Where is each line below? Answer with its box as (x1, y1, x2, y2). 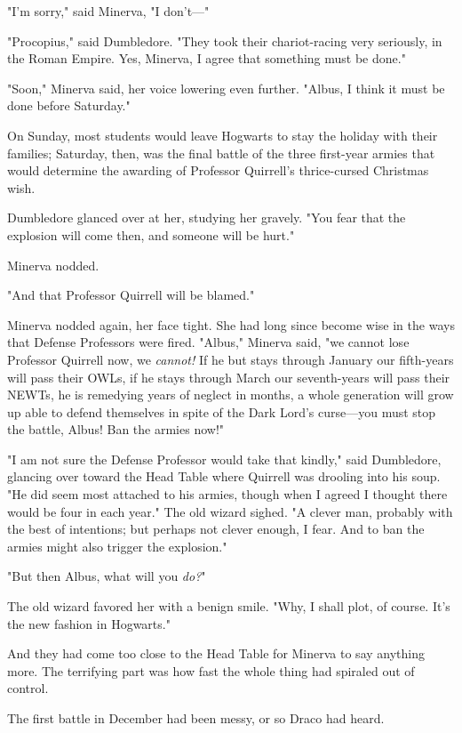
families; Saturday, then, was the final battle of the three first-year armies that (7, 143, 435, 162)
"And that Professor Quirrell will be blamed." (7, 286, 255, 304)
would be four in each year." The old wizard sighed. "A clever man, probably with (7, 502, 453, 520)
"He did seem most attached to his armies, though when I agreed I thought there (7, 485, 448, 503)
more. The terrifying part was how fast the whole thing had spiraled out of (7, 661, 415, 680)
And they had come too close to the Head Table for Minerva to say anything (7, 644, 425, 663)
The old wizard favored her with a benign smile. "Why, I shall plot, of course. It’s (7, 597, 450, 616)
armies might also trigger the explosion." (7, 536, 227, 555)
